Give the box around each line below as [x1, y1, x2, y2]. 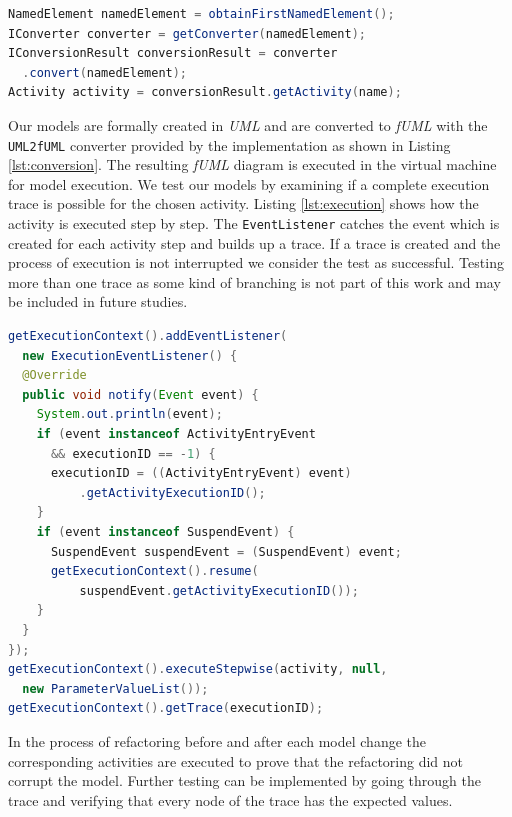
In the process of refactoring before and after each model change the [8, 730, 426, 751]
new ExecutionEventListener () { [22, 348, 238, 363]
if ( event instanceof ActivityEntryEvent [36, 427, 316, 441]
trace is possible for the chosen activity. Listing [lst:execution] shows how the [8, 193, 479, 214]
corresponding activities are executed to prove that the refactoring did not [8, 750, 464, 771]
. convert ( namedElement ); [22, 65, 188, 80]
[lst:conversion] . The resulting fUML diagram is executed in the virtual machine [8, 154, 497, 175]
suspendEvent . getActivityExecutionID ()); [79, 583, 359, 598]
